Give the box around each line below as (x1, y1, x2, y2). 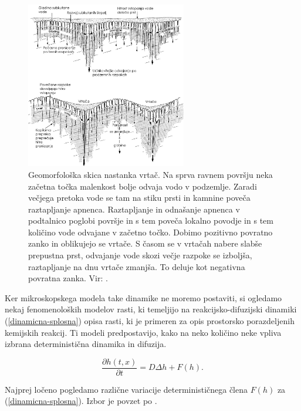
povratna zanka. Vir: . (28, 272, 108, 284)
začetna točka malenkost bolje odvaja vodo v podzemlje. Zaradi (28, 180, 257, 192)
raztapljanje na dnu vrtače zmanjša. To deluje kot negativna (28, 260, 245, 272)
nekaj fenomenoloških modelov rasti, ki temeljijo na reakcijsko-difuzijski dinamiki (5, 303, 297, 315)
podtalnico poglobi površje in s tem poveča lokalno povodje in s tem (28, 214, 273, 227)
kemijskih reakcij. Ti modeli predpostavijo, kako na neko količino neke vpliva (5, 326, 282, 338)
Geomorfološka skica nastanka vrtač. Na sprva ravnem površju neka (28, 168, 273, 180)
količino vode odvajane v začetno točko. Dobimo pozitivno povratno (28, 225, 273, 238)
